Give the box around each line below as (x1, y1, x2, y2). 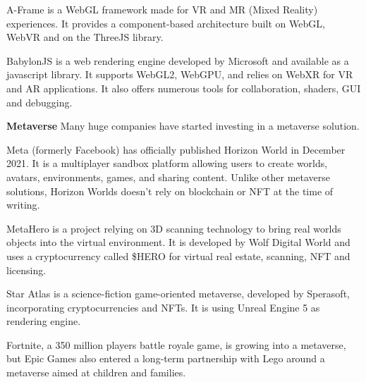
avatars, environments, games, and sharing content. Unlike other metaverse (6, 169, 331, 184)
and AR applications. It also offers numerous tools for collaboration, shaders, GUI (6, 80, 361, 95)
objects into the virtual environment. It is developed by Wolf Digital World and (6, 235, 350, 249)
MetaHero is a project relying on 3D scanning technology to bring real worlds (6, 221, 341, 235)
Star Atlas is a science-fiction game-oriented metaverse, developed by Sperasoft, (6, 286, 350, 301)
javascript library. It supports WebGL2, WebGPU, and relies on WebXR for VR (6, 67, 353, 82)
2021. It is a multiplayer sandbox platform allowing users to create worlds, (6, 156, 328, 171)
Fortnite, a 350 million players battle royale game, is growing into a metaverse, (6, 337, 346, 352)
